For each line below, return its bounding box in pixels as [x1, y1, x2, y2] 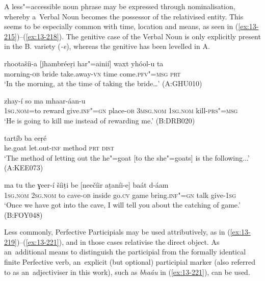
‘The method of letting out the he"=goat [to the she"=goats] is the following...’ [4, 152, 250, 163]
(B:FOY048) [4, 209, 43, 220]
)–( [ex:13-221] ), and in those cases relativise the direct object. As [16, 236, 220, 247]
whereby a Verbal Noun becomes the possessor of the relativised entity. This [4, 11, 244, 21]
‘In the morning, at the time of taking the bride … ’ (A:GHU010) [4, 78, 202, 89]
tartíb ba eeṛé [4, 132, 47, 143]
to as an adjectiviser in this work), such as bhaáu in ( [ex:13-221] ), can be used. [4, 266, 250, 277]
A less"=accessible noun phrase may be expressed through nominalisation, [4, 1, 235, 11]
